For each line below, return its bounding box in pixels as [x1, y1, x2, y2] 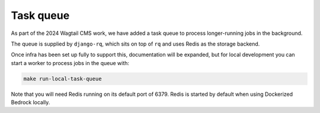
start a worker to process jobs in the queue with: [11, 59, 130, 66]
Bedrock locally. [11, 99, 50, 106]
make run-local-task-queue [23, 75, 102, 82]
